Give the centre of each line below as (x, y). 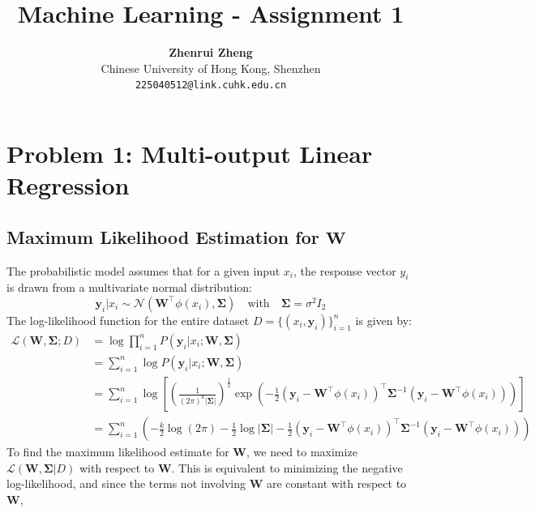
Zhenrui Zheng (211, 52)
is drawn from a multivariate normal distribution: (129, 287)
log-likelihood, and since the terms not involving (126, 483)
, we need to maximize (302, 452)
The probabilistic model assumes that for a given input (143, 270)
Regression (68, 185)
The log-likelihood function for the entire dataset (128, 320)
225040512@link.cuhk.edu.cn (211, 85)
